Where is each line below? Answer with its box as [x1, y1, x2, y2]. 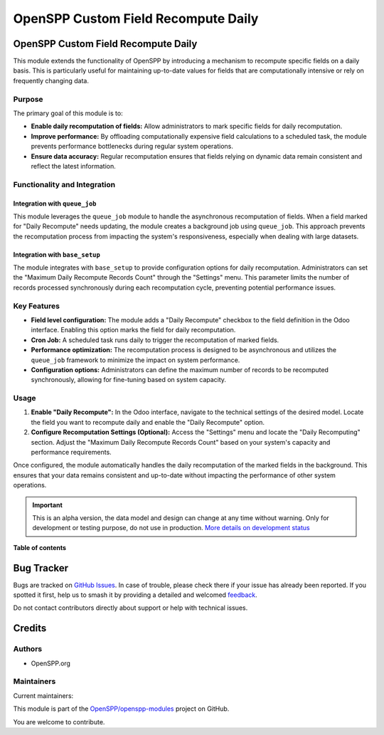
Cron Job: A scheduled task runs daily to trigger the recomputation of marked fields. [31, 335, 279, 344]
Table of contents [13, 543, 67, 551]
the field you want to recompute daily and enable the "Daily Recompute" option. [31, 418, 265, 426]
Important [32, 500, 63, 509]
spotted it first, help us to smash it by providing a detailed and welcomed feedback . [13, 591, 257, 599]
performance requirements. [31, 448, 112, 457]
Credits [13, 623, 47, 635]
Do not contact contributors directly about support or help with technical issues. [13, 603, 248, 612]
